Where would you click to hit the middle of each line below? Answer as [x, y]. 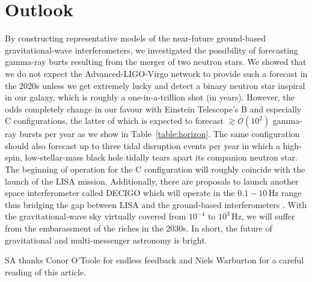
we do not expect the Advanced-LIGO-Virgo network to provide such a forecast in [156, 73]
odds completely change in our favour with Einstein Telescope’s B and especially [153, 109]
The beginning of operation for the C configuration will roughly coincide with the [155, 169]
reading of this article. [46, 271]
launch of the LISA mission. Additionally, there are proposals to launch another [152, 181]
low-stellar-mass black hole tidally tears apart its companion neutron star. [161, 157]
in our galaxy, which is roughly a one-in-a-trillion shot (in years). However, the [150, 97]
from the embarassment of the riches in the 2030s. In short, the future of [139, 228]
